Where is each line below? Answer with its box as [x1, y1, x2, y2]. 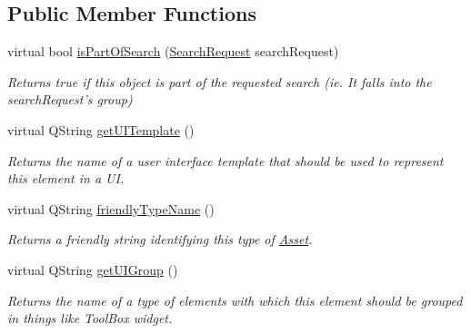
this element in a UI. [7, 169, 125, 188]
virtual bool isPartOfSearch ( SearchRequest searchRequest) [7, 42, 339, 61]
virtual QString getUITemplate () [7, 120, 195, 139]
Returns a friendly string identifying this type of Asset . [7, 230, 313, 249]
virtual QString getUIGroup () [7, 260, 178, 279]
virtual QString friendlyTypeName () [7, 199, 215, 218]
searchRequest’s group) [7, 90, 133, 109]
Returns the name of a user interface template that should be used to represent [7, 151, 444, 170]
